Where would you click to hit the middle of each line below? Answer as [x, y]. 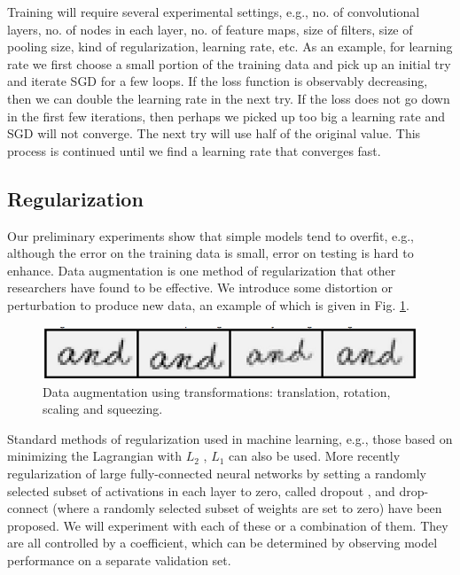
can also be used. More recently [315, 456]
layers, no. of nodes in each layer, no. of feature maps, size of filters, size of [210, 29]
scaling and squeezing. [103, 409]
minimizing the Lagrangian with [95, 456]
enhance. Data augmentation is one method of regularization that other [202, 270]
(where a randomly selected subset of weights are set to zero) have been [247, 508]
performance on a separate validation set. [119, 560]
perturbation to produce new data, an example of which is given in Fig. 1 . [208, 304]
